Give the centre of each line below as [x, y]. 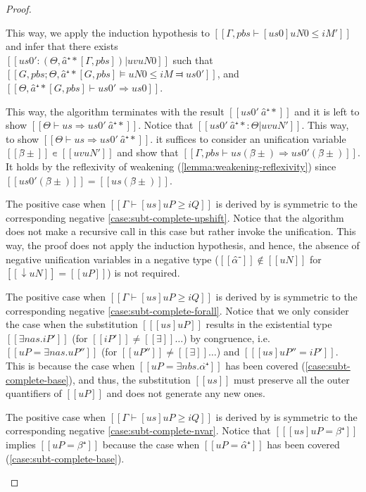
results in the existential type [269, 324]
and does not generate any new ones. [186, 393]
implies [21, 444]
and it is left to [327, 111]
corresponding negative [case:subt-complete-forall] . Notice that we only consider [177, 310]
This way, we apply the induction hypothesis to [108, 32]
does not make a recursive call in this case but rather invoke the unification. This [181, 231]
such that [193, 59]
